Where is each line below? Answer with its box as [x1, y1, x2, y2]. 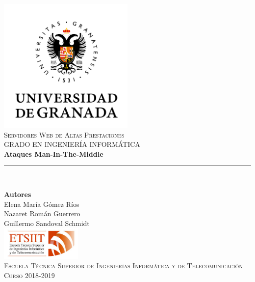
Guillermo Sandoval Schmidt [4, 218, 90, 228]
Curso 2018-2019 [4, 270, 55, 280]
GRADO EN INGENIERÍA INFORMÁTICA [4, 139, 140, 149]
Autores [4, 189, 31, 199]
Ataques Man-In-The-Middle [4, 148, 103, 159]
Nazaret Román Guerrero [4, 208, 80, 219]
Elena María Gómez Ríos [4, 198, 79, 209]
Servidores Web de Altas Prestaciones [4, 129, 125, 140]
